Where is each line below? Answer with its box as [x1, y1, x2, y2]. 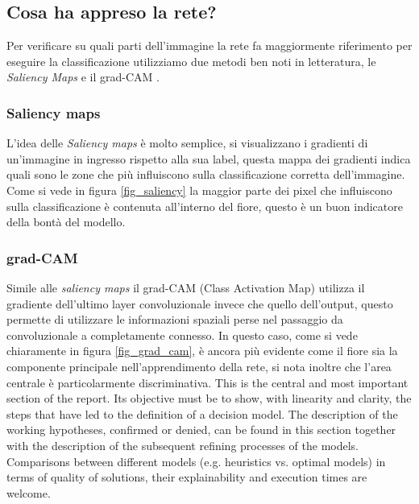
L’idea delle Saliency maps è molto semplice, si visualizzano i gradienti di [6, 134, 368, 151]
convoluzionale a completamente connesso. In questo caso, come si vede [6, 326, 358, 343]
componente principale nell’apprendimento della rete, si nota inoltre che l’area [6, 357, 392, 374]
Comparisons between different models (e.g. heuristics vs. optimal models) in [6, 452, 386, 469]
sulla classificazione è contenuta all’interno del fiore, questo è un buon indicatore [6, 197, 403, 214]
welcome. [6, 484, 51, 501]
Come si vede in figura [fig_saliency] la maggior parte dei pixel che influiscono [6, 181, 392, 198]
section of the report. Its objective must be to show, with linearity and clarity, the [6, 390, 412, 407]
